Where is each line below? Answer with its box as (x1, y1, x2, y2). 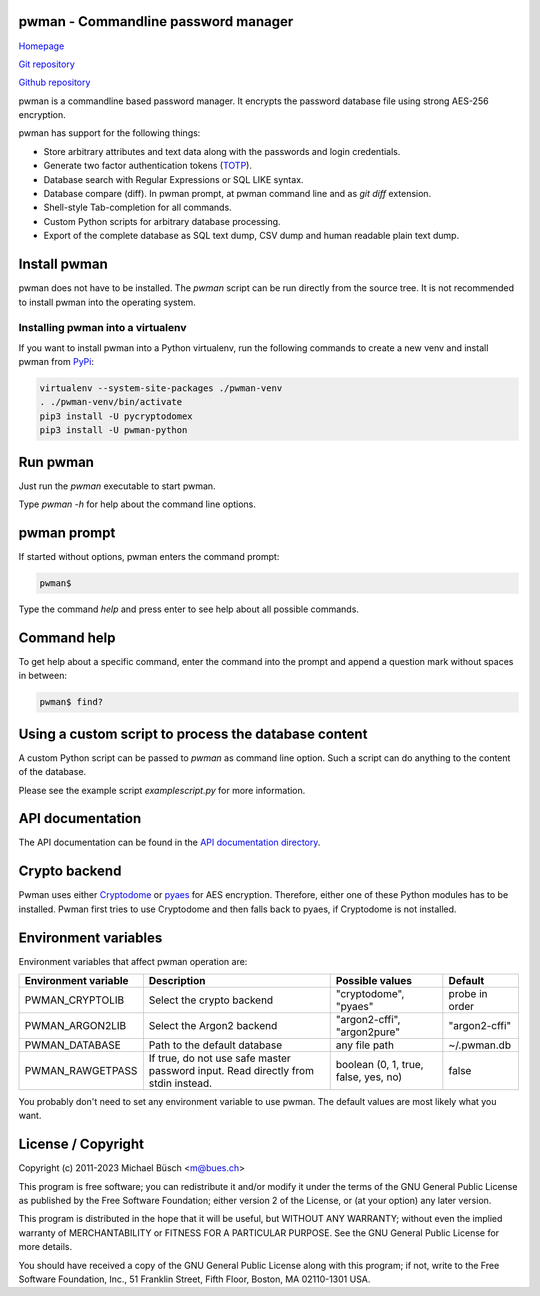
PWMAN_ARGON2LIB (24, 1019, 127, 1033)
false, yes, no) (335, 1070, 403, 1084)
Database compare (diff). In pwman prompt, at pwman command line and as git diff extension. (43, 188, 432, 200)
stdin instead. (148, 1076, 213, 1090)
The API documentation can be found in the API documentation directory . (18, 836, 321, 849)
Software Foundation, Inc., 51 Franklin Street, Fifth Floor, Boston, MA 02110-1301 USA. (18, 1273, 371, 1285)
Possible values (335, 974, 413, 988)
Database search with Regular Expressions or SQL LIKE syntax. (43, 173, 304, 185)
